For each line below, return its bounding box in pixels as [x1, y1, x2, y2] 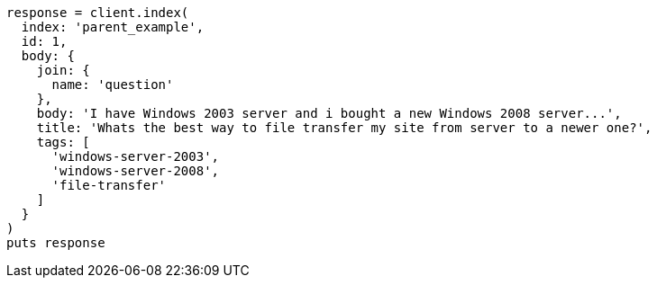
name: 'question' [51, 77, 174, 92]
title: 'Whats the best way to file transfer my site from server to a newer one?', [36, 120, 652, 135]
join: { [36, 63, 90, 77]
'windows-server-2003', [51, 149, 220, 164]
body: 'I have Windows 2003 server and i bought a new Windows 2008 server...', [36, 106, 622, 120]
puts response [6, 236, 105, 250]
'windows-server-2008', [51, 164, 220, 178]
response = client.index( [6, 5, 189, 20]
